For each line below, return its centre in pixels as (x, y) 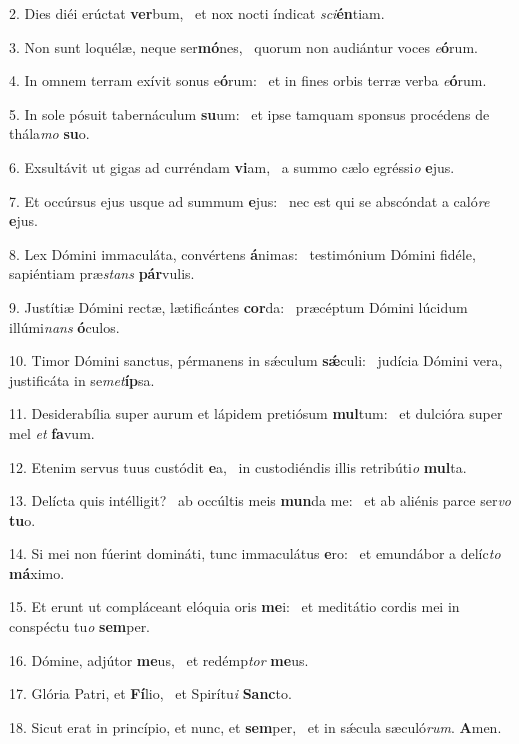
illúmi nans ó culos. (64, 326)
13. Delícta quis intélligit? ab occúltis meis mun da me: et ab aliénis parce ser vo (260, 500)
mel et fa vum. (52, 432)
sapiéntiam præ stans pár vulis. (102, 273)
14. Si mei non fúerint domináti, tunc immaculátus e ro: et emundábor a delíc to (255, 553)
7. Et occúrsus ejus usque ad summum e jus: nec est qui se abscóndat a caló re (249, 200)
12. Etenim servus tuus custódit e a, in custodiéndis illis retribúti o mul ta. (238, 466)
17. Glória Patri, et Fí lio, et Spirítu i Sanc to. (150, 693)
